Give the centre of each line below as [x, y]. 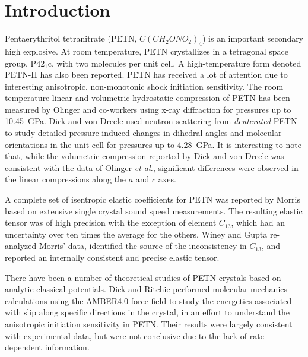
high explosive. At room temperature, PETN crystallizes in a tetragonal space [147, 51]
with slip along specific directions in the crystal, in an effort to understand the [147, 312]
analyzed [21, 246]
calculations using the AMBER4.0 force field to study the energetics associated [148, 300]
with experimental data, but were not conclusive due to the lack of [126, 335]
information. [67, 347]
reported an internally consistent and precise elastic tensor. [112, 258]
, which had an [258, 222]
